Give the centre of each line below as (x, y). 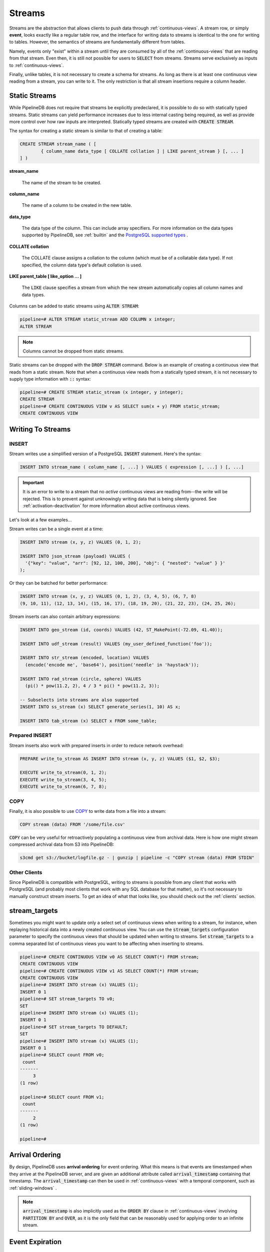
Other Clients (26, 872)
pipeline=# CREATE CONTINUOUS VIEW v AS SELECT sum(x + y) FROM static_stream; (120, 406)
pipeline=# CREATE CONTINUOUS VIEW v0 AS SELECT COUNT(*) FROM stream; (109, 957)
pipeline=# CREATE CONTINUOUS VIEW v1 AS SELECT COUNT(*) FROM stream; (109, 971)
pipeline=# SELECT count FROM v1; (62, 1097)
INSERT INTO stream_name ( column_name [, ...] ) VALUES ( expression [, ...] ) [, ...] (132, 467)
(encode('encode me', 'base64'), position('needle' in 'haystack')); (112, 665)
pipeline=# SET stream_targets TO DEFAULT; (74, 1027)
